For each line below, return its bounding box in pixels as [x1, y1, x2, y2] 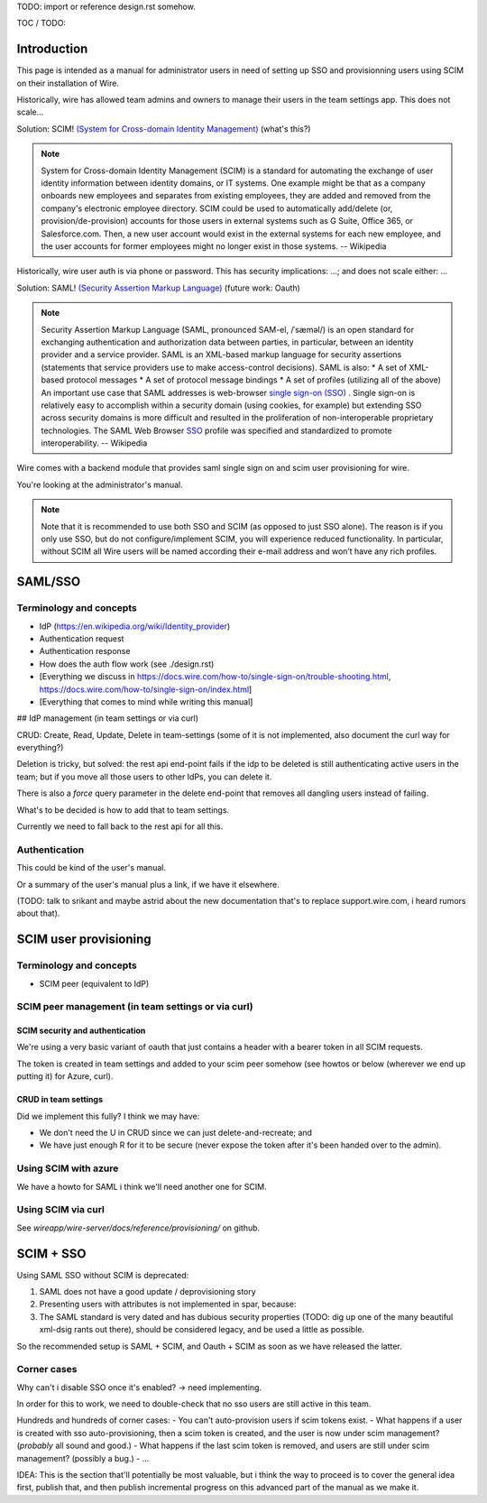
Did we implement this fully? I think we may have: [16, 1111, 200, 1121]
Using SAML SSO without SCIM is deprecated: [16, 1269, 189, 1280]
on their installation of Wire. [16, 78, 119, 88]
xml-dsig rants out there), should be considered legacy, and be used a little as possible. [39, 1324, 365, 1335]
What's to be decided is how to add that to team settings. [16, 804, 230, 816]
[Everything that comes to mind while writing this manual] [39, 696, 253, 707]
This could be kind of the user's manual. [16, 862, 167, 873]
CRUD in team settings [16, 1094, 104, 1105]
